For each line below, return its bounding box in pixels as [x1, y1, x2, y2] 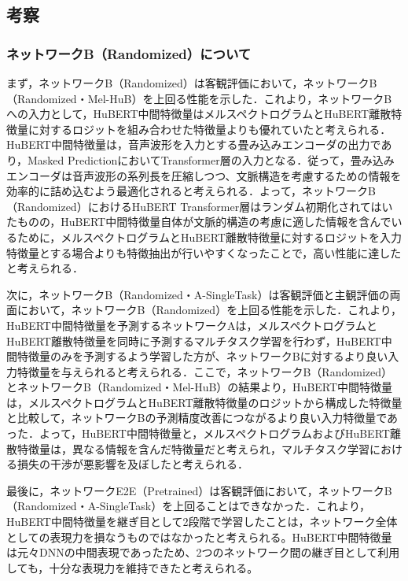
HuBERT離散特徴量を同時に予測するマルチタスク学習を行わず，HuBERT [6, 332, 381, 349]
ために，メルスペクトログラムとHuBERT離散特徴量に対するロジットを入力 [17, 228, 402, 245]
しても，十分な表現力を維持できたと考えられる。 [6, 559, 259, 575]
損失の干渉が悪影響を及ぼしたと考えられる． [17, 456, 248, 472]
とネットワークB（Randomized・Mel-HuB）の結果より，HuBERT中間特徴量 [6, 379, 393, 395]
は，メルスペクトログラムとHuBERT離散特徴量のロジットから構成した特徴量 [6, 394, 402, 410]
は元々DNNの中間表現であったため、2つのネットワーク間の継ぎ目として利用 [6, 544, 400, 561]
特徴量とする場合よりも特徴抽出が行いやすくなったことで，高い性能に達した [6, 244, 402, 261]
